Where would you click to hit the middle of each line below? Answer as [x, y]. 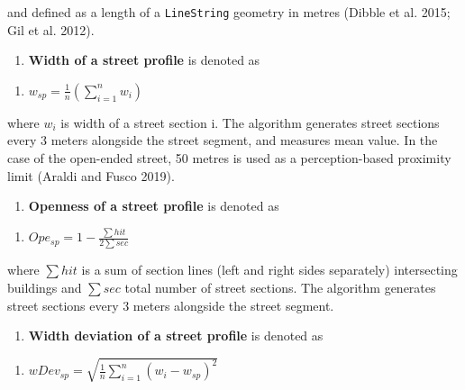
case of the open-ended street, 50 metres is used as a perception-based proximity [229, 158]
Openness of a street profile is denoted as [154, 206]
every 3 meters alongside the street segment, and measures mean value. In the [223, 140]
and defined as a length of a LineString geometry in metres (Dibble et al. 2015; [229, 12]
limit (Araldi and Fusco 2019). [91, 175]
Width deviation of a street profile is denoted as [176, 336]
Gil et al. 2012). [51, 29]
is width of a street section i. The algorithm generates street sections [250, 122]
